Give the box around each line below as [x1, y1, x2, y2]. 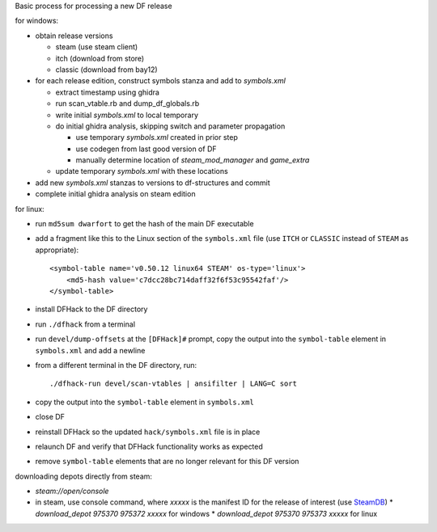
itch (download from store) [55, 53, 145, 63]
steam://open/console [35, 486, 109, 496]
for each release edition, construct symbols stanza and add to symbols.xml [35, 76, 286, 86]
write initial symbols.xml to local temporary [55, 110, 198, 120]
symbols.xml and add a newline [35, 345, 146, 355]
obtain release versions [35, 31, 113, 40]
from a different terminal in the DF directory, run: [35, 360, 197, 369]
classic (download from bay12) [55, 65, 158, 74]
